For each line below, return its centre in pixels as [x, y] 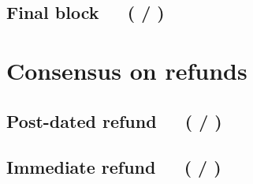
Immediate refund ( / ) [114, 167]
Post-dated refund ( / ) [114, 120]
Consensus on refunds [127, 70]
